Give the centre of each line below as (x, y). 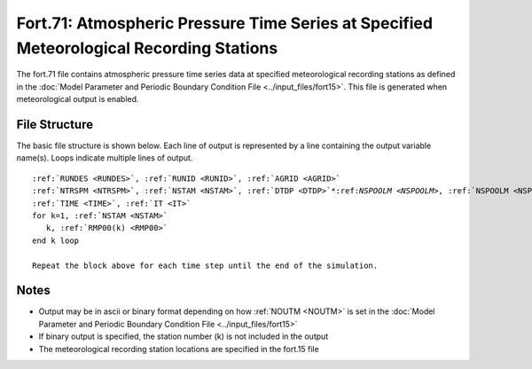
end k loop (56, 240)
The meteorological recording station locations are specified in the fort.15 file (179, 349)
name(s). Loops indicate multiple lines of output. (105, 158)
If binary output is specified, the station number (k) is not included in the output (184, 336)
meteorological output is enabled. (78, 99)
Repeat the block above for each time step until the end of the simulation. (205, 265)
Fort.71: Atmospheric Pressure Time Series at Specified (225, 23)
